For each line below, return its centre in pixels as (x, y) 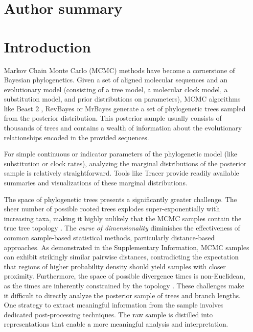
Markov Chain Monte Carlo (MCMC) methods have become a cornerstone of (120, 70)
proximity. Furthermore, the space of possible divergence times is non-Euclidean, (125, 276)
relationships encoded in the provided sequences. (77, 137)
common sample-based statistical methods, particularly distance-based (109, 237)
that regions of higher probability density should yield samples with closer (115, 266)
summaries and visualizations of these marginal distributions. (96, 183)
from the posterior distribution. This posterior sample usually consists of (113, 118)
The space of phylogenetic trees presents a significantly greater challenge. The (121, 199)
